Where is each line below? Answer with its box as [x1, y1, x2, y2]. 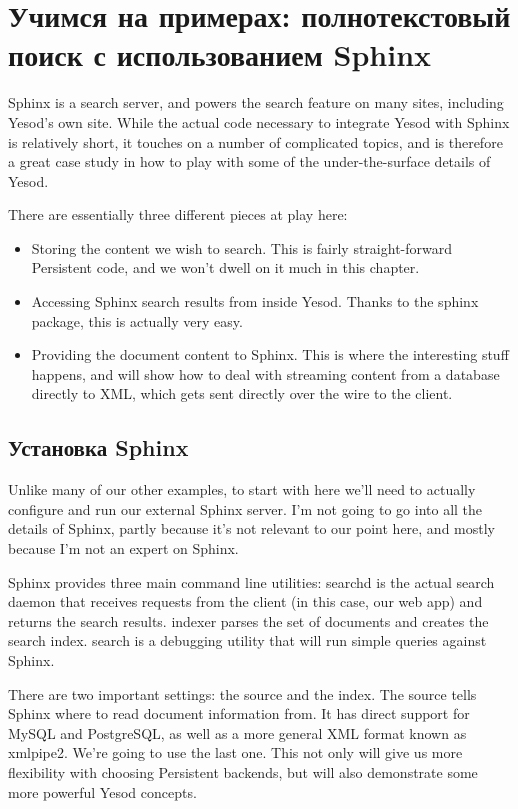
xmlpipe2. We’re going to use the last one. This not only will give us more [8, 742, 463, 763]
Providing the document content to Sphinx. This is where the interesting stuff [31, 344, 509, 365]
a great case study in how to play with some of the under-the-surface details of [8, 151, 491, 172]
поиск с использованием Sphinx [8, 34, 432, 75]
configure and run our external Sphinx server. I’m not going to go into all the [8, 498, 483, 519]
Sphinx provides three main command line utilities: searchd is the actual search [8, 571, 495, 592]
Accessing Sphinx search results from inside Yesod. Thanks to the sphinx [31, 291, 479, 312]
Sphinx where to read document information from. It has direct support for [8, 703, 470, 724]
